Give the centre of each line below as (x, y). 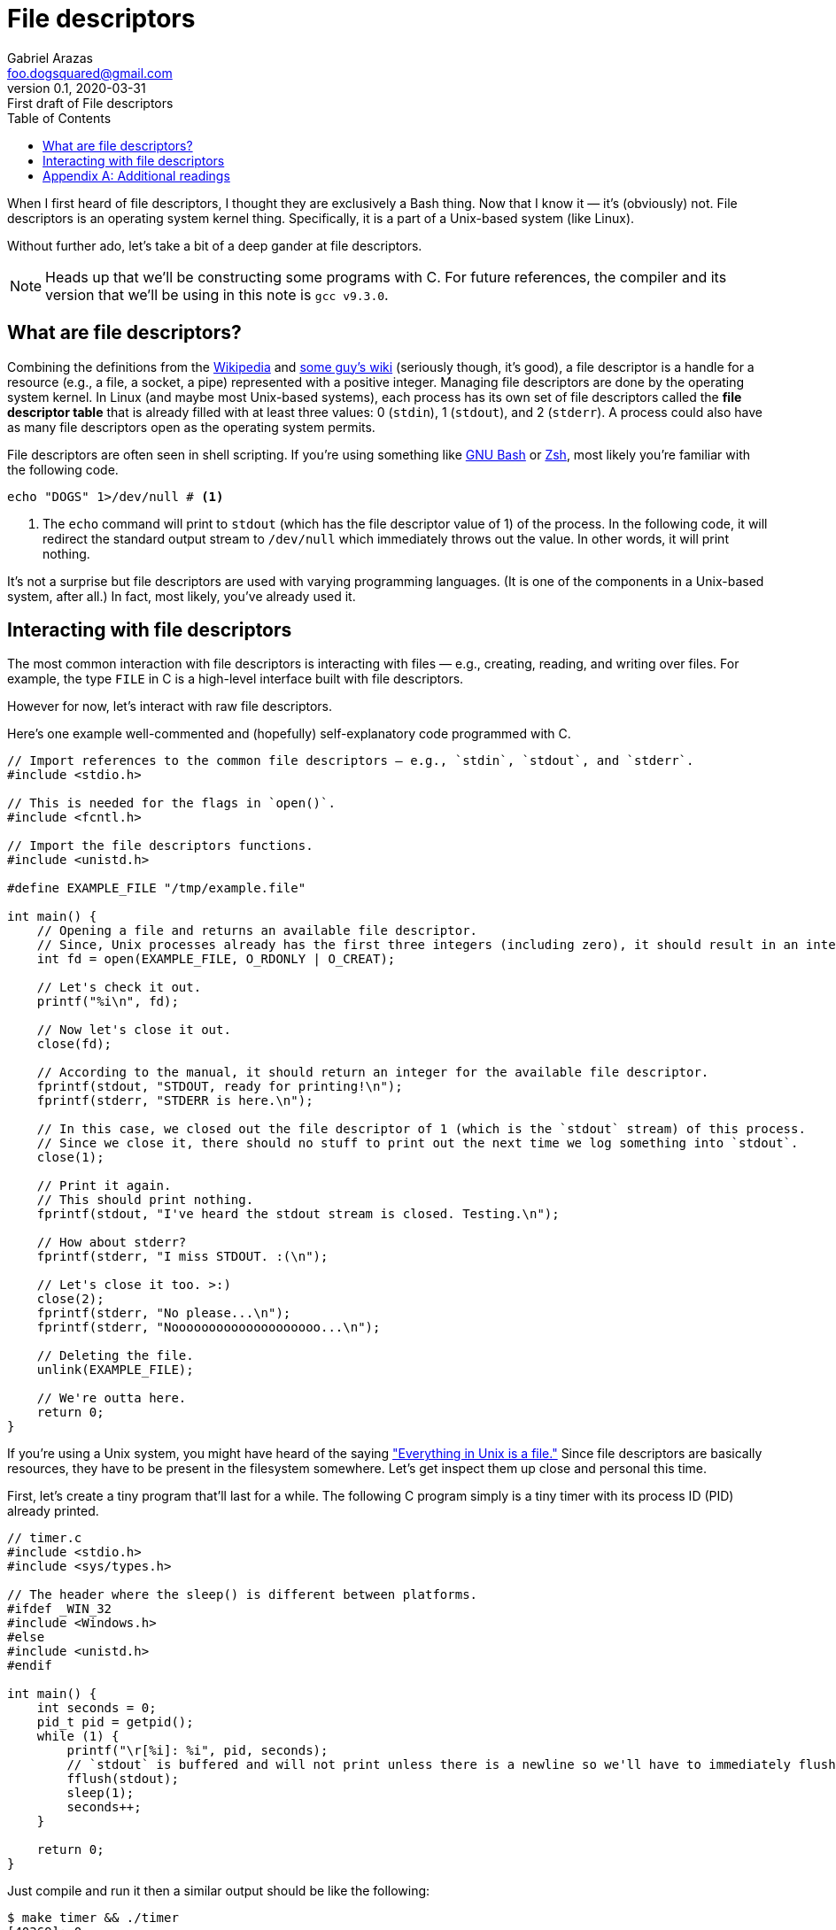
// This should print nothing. (145, 1200)
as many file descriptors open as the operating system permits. (191, 427)
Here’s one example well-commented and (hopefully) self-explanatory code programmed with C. (289, 734)
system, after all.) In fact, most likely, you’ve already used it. (182, 596)
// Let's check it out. (119, 988)
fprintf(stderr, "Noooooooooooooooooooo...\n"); (209, 1328)
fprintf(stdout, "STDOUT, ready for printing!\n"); (220, 1087)
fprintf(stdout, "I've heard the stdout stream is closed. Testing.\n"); (298, 1214)
